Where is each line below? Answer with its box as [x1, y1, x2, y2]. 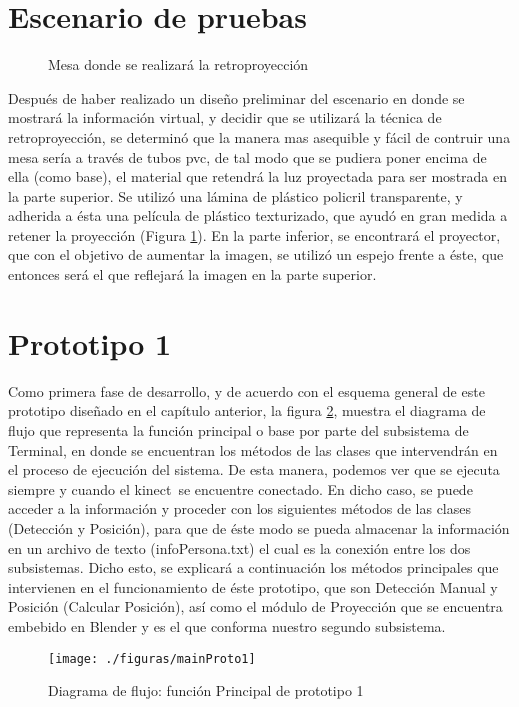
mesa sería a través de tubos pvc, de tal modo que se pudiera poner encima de [8, 146, 487, 167]
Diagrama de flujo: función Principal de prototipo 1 [48, 680, 364, 701]
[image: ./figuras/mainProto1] [48, 651, 256, 666]
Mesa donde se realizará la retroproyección [48, 54, 309, 75]
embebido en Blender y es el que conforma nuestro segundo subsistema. [8, 615, 446, 636]
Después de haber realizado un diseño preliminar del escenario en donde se [8, 87, 465, 108]
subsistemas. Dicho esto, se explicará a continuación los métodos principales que [8, 557, 499, 578]
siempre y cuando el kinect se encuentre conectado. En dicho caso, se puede [8, 478, 473, 499]
